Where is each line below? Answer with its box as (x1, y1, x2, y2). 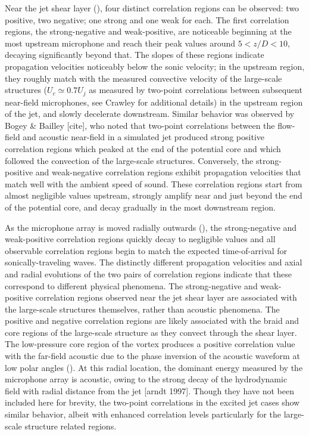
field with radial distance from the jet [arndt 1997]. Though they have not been (5, 384, 294, 397)
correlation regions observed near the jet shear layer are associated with (35, 291, 297, 304)
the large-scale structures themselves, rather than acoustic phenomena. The (5, 302, 280, 315)
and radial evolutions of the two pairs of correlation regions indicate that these (5, 267, 292, 280)
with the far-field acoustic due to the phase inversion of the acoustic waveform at (5, 350, 300, 362)
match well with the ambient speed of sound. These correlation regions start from (5, 177, 302, 190)
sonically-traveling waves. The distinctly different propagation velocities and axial (5, 256, 302, 268)
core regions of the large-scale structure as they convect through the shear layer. (5, 326, 297, 338)
